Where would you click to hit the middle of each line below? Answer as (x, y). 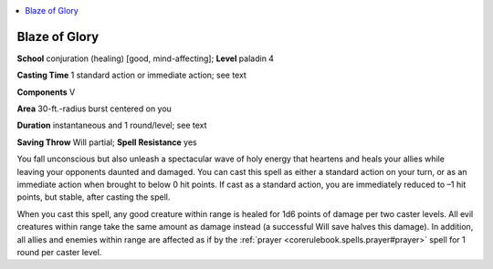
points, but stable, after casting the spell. (94, 197)
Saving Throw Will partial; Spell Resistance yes (107, 142)
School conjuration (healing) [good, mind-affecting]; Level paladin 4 (145, 58)
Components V (46, 92)
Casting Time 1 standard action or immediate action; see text (131, 75)
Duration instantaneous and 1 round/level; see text (112, 125)
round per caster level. (59, 252)
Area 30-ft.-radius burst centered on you (94, 109)
